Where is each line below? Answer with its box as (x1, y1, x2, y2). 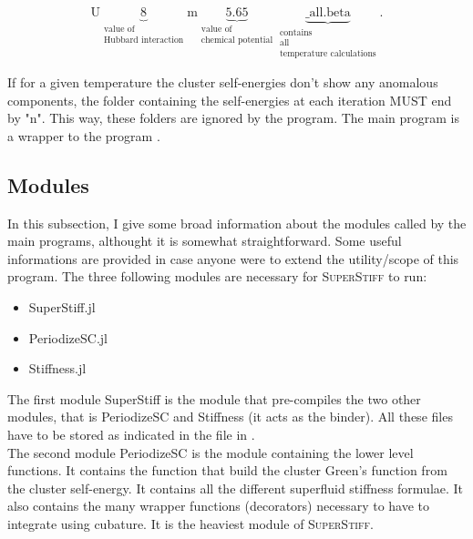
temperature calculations (280, 49, 376, 59)
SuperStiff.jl (28, 298, 96, 317)
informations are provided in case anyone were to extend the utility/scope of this (7, 249, 459, 268)
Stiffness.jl (28, 359, 87, 378)
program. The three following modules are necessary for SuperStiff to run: (7, 267, 427, 286)
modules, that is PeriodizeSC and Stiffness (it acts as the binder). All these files (7, 407, 453, 426)
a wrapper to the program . (7, 126, 160, 145)
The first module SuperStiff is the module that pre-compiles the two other (7, 389, 421, 408)
